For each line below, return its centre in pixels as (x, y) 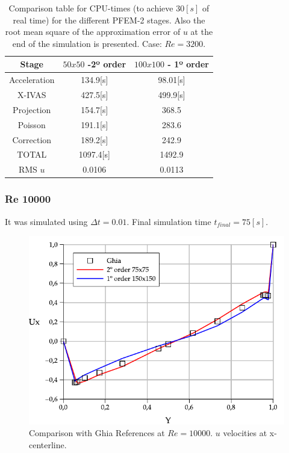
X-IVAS (32, 95)
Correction (32, 139)
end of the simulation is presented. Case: (87, 43)
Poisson (32, 124)
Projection (32, 109)
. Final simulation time (169, 221)
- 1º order (188, 64)
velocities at (245, 433)
